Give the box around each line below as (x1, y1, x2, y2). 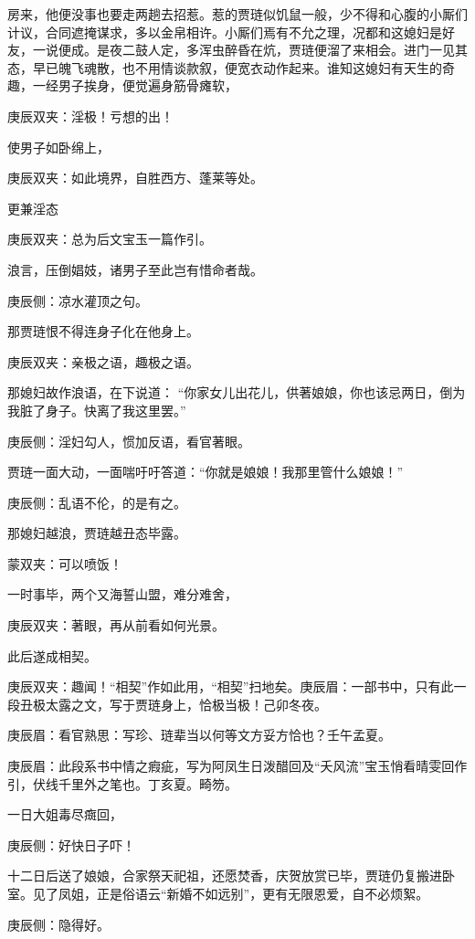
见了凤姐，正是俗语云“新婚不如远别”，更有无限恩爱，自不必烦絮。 (32, 884, 429, 902)
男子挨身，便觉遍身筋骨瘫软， (58, 76, 237, 95)
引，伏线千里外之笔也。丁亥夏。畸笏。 (7, 774, 237, 793)
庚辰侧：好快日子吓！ (7, 835, 135, 854)
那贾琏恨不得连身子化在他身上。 (7, 322, 199, 341)
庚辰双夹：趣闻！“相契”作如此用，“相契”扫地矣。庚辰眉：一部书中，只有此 (7, 677, 454, 696)
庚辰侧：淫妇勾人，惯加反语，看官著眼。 (7, 431, 250, 450)
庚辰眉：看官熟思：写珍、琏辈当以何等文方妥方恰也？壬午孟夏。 (7, 725, 391, 744)
